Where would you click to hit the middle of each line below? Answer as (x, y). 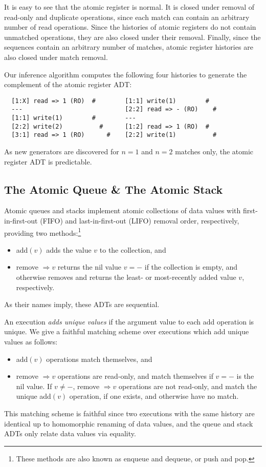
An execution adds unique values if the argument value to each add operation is (129, 321)
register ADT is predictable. (48, 161)
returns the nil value (90, 267)
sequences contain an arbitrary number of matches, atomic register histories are (129, 47)
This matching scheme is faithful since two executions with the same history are (129, 413)
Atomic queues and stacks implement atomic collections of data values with (123, 210)
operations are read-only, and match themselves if (135, 376)
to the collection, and (133, 249)
